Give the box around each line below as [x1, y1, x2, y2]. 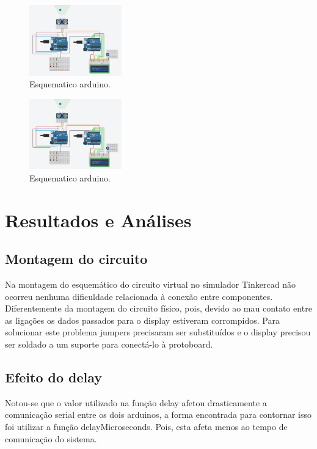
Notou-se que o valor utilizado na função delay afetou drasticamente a [5, 396, 267, 409]
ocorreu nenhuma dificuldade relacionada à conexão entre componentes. [5, 290, 273, 302]
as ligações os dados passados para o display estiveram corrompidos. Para [5, 313, 280, 326]
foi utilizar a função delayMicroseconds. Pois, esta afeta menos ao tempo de [5, 420, 288, 433]
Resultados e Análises [5, 207, 192, 232]
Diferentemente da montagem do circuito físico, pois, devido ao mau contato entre [5, 302, 312, 315]
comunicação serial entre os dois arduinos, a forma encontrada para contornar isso [5, 408, 312, 421]
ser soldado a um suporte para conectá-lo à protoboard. [5, 338, 213, 351]
